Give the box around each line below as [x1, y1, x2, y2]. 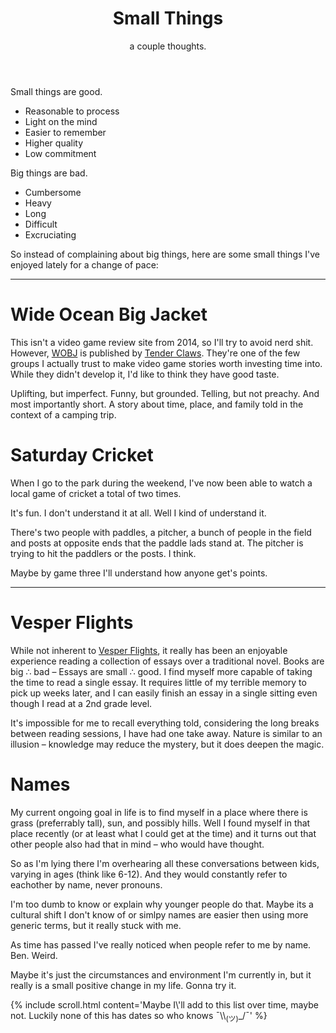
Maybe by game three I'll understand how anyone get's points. [10, 567, 268, 579]
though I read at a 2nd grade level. [10, 697, 153, 709]
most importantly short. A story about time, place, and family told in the [10, 398, 304, 410]
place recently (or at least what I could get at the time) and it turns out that [10, 827, 317, 839]
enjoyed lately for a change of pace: [10, 258, 159, 271]
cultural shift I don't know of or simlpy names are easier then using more [10, 908, 309, 921]
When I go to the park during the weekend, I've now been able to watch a [10, 477, 313, 489]
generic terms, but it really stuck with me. [10, 919, 182, 931]
